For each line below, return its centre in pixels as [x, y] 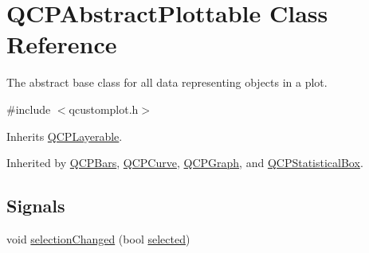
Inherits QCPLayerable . [65, 136]
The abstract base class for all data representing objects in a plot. [167, 82]
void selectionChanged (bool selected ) [98, 238]
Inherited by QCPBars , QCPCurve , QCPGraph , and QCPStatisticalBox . [185, 163]
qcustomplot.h [104, 109]
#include [29, 109]
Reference [62, 44]
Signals [36, 206]
